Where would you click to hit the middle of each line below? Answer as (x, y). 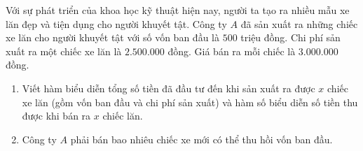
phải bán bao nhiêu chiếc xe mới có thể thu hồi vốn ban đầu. (201, 139)
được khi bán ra (56, 116)
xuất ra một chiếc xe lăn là (64, 51)
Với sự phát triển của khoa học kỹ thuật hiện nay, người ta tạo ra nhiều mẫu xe (178, 10)
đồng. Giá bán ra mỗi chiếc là (232, 51)
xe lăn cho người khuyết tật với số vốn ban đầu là (112, 37)
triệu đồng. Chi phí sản (290, 37)
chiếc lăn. (123, 116)
